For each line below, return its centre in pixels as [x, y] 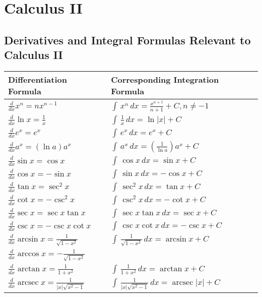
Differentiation [38, 79]
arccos [28, 254]
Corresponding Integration [165, 79]
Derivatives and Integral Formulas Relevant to [127, 40]
